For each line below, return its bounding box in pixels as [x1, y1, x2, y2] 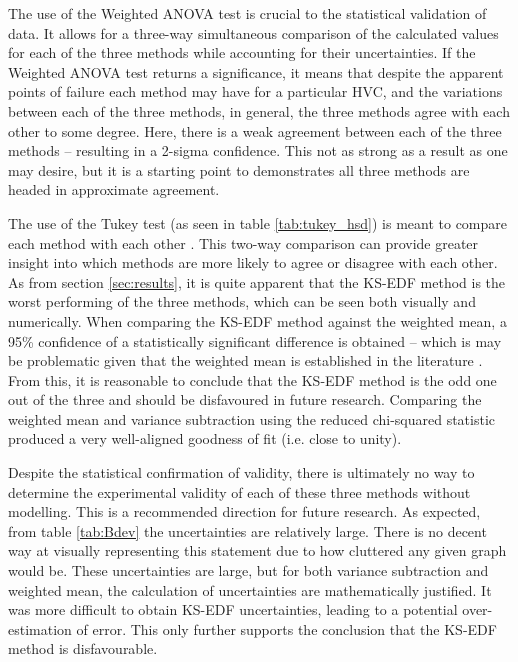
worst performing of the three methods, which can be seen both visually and [8, 291, 476, 312]
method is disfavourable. [8, 638, 158, 659]
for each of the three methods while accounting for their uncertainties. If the [8, 42, 476, 63]
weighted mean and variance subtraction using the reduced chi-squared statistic [8, 408, 496, 429]
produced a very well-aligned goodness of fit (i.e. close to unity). [8, 428, 402, 449]
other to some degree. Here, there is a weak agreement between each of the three [8, 120, 502, 141]
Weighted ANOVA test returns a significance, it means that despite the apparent [8, 61, 504, 82]
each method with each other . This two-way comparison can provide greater [8, 232, 479, 253]
